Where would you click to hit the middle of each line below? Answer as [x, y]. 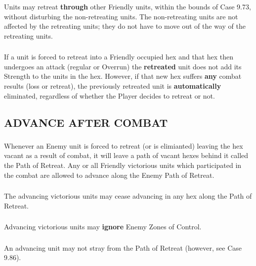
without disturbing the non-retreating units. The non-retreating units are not [121, 16]
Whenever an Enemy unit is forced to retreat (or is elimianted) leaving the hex [124, 145]
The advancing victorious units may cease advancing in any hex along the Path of [128, 196]
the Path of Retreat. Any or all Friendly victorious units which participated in [123, 165]
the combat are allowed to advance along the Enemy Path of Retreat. [109, 175]
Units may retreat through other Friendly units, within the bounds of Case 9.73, [128, 6]
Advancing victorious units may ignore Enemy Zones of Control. [103, 227]
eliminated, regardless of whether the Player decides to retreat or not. [109, 95]
